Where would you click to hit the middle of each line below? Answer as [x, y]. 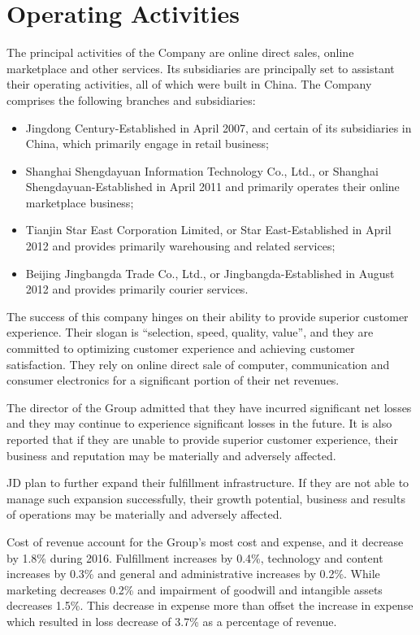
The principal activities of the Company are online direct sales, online [180, 52]
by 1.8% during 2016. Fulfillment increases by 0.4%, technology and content [195, 557]
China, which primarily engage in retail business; [147, 144]
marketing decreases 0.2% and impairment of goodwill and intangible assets [195, 589]
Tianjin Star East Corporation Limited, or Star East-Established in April [208, 230]
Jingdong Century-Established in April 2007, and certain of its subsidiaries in [219, 127]
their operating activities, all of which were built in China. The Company [189, 84]
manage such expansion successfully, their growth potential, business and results [206, 498]
